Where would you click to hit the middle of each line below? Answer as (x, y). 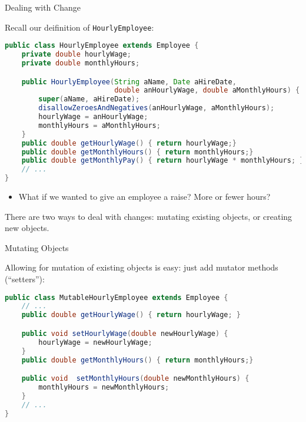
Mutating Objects (37, 247)
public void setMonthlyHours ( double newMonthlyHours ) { (135, 379)
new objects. (27, 228)
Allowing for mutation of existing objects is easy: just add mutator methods (142, 267)
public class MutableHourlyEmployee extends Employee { (117, 297)
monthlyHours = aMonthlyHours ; (99, 125)
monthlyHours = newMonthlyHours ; (104, 387)
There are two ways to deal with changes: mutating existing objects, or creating (149, 216)
